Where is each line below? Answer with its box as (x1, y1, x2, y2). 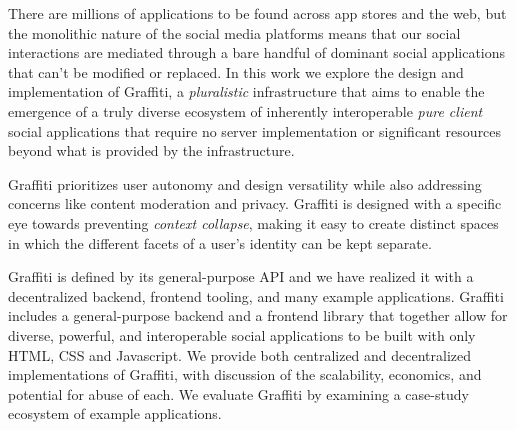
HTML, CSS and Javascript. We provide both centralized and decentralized (8, 344, 472, 365)
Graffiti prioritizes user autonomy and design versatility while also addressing (8, 173, 482, 194)
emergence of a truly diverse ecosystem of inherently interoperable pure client (8, 100, 483, 121)
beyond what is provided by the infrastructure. (8, 140, 295, 161)
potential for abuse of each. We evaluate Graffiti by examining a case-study (8, 383, 469, 404)
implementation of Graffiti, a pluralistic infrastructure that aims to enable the (8, 81, 485, 102)
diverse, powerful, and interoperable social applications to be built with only (8, 324, 476, 345)
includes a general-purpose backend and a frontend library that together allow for (8, 305, 508, 326)
